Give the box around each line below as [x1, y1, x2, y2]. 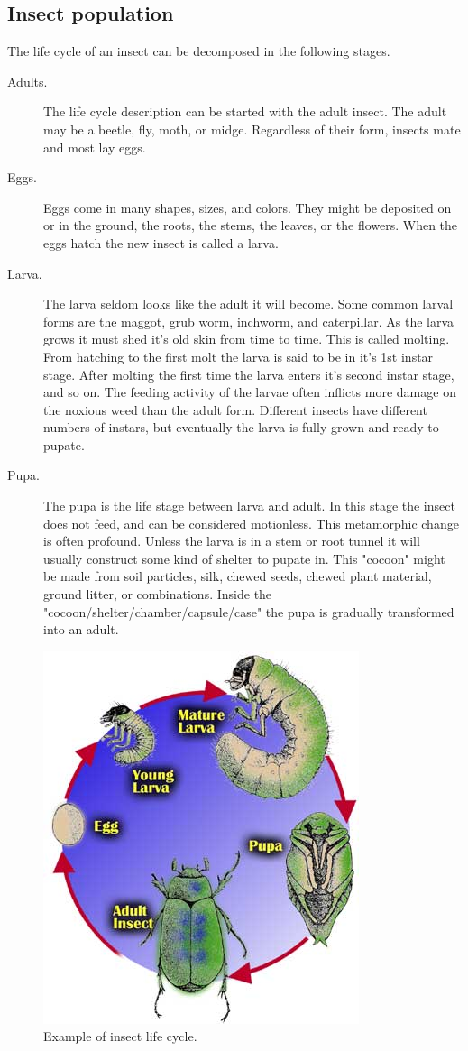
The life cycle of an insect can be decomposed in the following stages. [7, 41, 390, 60]
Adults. [7, 71, 48, 90]
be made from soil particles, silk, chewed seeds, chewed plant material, [43, 567, 432, 585]
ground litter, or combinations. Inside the [43, 585, 272, 604]
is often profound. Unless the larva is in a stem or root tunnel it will [43, 531, 420, 550]
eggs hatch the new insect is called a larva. [43, 233, 279, 252]
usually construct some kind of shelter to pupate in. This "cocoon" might [43, 549, 445, 567]
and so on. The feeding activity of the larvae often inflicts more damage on [43, 383, 456, 401]
